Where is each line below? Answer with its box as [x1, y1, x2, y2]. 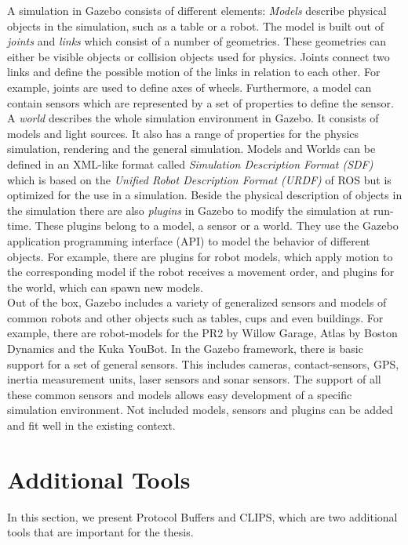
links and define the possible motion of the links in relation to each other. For [7, 64, 381, 80]
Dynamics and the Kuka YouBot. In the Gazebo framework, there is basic [7, 340, 363, 357]
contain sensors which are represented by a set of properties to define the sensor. [7, 94, 394, 111]
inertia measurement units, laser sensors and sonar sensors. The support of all [7, 371, 381, 387]
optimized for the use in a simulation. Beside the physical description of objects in [7, 187, 403, 203]
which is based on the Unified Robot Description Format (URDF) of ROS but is [7, 171, 392, 187]
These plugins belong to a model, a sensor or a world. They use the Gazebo [35, 217, 399, 234]
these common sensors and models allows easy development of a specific [7, 386, 352, 402]
